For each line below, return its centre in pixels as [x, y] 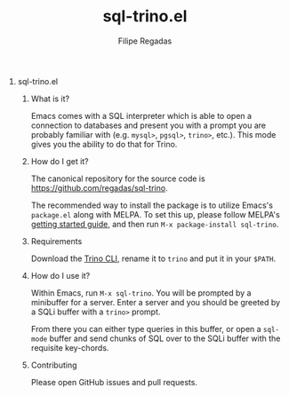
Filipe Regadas [145, 41]
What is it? [50, 99]
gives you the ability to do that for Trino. [104, 144]
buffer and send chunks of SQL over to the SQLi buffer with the [165, 338]
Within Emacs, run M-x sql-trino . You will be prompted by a [141, 293]
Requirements [56, 241]
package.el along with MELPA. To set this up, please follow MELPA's [155, 214]
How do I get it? [60, 161]
